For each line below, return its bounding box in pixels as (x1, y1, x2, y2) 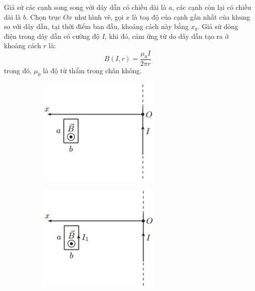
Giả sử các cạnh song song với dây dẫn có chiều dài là (4, 2, 167, 12)
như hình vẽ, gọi (74, 11, 124, 22)
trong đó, (4, 65, 32, 75)
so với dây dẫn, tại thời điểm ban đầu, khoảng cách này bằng (4, 21, 189, 31)
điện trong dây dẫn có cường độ (4, 30, 100, 41)
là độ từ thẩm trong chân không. (43, 65, 142, 75)
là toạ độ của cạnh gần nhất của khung (132, 11, 251, 22)
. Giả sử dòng (198, 21, 238, 31)
